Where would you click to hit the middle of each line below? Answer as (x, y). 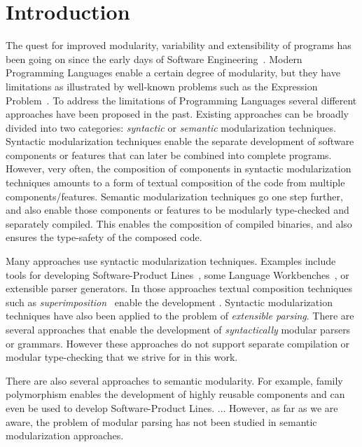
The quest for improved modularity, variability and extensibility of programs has (179, 45)
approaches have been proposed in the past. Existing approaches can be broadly (177, 114)
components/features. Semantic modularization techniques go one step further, (174, 196)
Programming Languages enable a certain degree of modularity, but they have (173, 73)
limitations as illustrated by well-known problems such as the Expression (162, 86)
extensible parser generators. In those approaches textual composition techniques (179, 288)
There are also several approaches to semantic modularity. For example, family (174, 380)
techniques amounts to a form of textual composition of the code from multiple (175, 183)
